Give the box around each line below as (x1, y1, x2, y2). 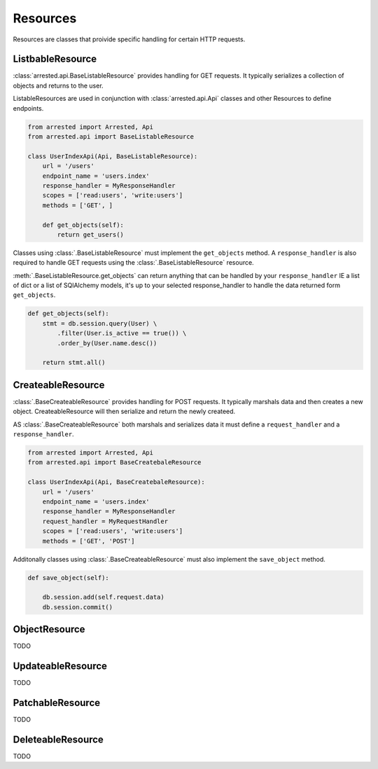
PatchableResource (13, 697, 101, 709)
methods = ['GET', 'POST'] (42, 536, 136, 545)
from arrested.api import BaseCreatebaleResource (27, 459, 202, 466)
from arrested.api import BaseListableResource (27, 133, 194, 140)
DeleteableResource (13, 733, 104, 745)
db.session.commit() (42, 603, 113, 611)
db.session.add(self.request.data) (42, 593, 164, 602)
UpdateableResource (13, 660, 108, 672)
